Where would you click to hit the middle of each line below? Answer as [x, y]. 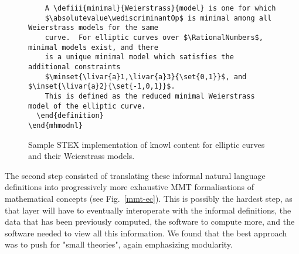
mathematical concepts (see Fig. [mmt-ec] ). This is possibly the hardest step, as [149, 198]
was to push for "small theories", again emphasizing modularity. [119, 244]
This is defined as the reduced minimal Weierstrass [150, 96]
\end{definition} [70, 116]
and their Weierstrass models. [81, 156]
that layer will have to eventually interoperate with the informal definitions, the [148, 210]
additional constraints [74, 67]
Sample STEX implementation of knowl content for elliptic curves [147, 144]
